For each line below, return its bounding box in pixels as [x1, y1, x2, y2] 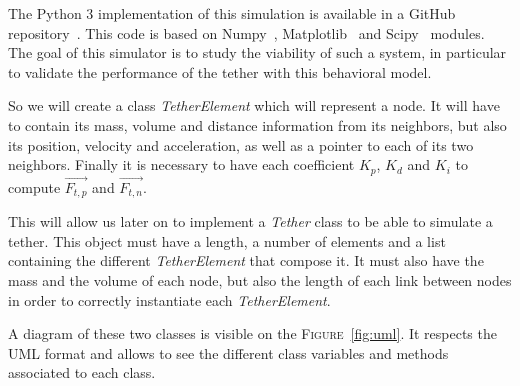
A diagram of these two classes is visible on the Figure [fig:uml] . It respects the [8, 323, 497, 344]
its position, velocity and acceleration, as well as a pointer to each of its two [8, 134, 474, 155]
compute [8, 176, 61, 197]
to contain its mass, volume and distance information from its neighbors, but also [8, 114, 507, 135]
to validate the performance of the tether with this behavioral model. [8, 61, 432, 82]
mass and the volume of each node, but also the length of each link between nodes [8, 270, 512, 291]
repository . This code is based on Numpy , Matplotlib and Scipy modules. [8, 22, 485, 43]
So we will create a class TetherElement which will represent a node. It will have [8, 95, 500, 116]
